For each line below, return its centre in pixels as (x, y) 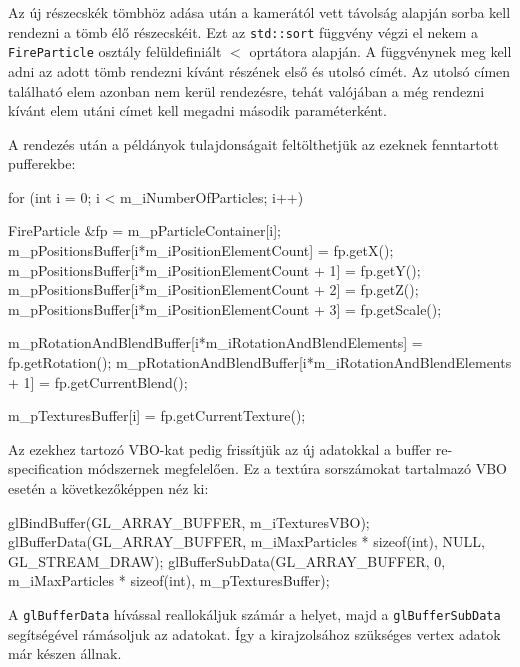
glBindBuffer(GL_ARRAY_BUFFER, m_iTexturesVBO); (189, 521)
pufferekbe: (42, 163)
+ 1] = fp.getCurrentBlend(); (98, 381)
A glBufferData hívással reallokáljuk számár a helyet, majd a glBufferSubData (254, 613)
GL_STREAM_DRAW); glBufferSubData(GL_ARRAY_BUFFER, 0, (227, 560)
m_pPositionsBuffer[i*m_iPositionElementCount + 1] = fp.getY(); (214, 269)
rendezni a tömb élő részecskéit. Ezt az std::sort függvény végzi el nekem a (243, 31)
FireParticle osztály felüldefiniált (115, 51)
